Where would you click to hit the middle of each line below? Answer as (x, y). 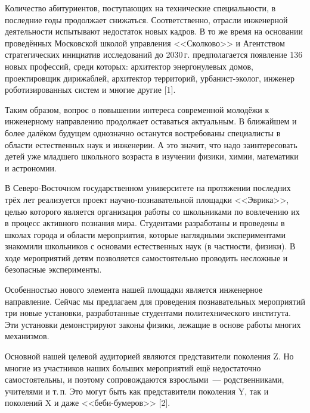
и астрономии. (31, 168)
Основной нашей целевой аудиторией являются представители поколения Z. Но (149, 356)
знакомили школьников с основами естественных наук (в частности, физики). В (150, 246)
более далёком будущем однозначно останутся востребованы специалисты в (143, 132)
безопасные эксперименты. (53, 269)
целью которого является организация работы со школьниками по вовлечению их (152, 211)
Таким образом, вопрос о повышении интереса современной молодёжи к (137, 109)
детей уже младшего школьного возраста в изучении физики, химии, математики (152, 156)
